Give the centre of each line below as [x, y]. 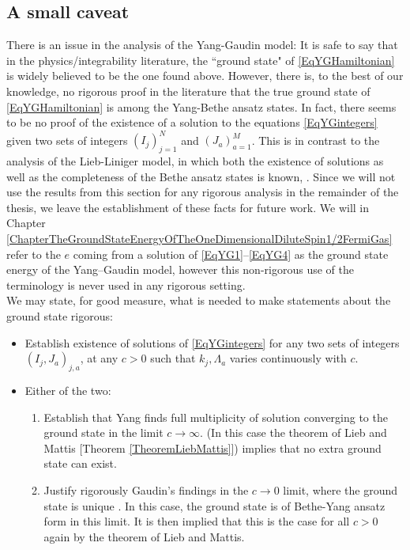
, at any [99, 358]
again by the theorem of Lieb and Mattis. [144, 536]
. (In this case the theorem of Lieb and [293, 432]
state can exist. [80, 463]
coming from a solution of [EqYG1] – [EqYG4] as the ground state [231, 254]
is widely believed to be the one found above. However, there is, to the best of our [205, 76]
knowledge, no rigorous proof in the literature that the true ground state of [188, 91]
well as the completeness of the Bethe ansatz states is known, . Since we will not [201, 176]
